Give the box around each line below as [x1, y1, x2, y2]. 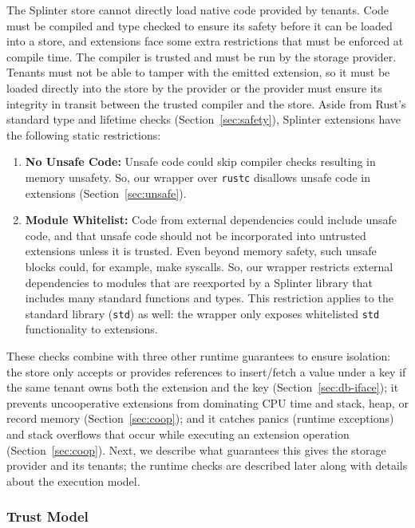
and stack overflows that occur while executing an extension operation [6, 425, 350, 442]
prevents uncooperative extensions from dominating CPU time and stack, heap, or [6, 394, 409, 411]
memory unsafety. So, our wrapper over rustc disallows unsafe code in [25, 168, 370, 185]
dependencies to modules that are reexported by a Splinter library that [25, 274, 373, 290]
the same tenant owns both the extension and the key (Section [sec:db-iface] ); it [6, 379, 399, 396]
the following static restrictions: [6, 126, 161, 143]
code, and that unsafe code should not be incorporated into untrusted [25, 227, 366, 243]
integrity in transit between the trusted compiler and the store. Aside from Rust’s [6, 95, 406, 112]
